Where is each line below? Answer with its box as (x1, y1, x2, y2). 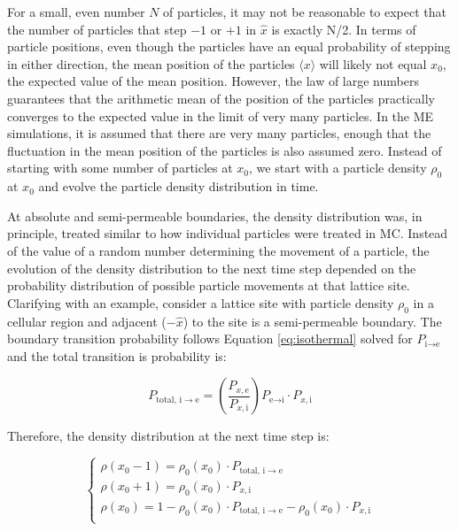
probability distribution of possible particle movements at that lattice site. (7, 276, 410, 295)
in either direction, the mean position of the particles (7, 54, 295, 73)
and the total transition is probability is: (7, 346, 227, 365)
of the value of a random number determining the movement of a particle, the (7, 241, 430, 259)
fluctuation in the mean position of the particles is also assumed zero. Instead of (7, 141, 442, 159)
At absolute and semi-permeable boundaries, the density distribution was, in (7, 206, 423, 225)
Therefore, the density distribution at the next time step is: (7, 427, 330, 445)
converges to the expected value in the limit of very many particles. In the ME (7, 106, 434, 125)
